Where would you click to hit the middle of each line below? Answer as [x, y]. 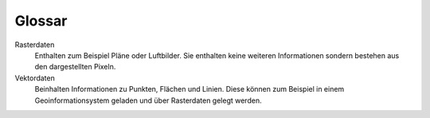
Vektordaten [35, 78]
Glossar [41, 21]
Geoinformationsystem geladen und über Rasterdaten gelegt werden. [148, 100]
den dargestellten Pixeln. [75, 67]
